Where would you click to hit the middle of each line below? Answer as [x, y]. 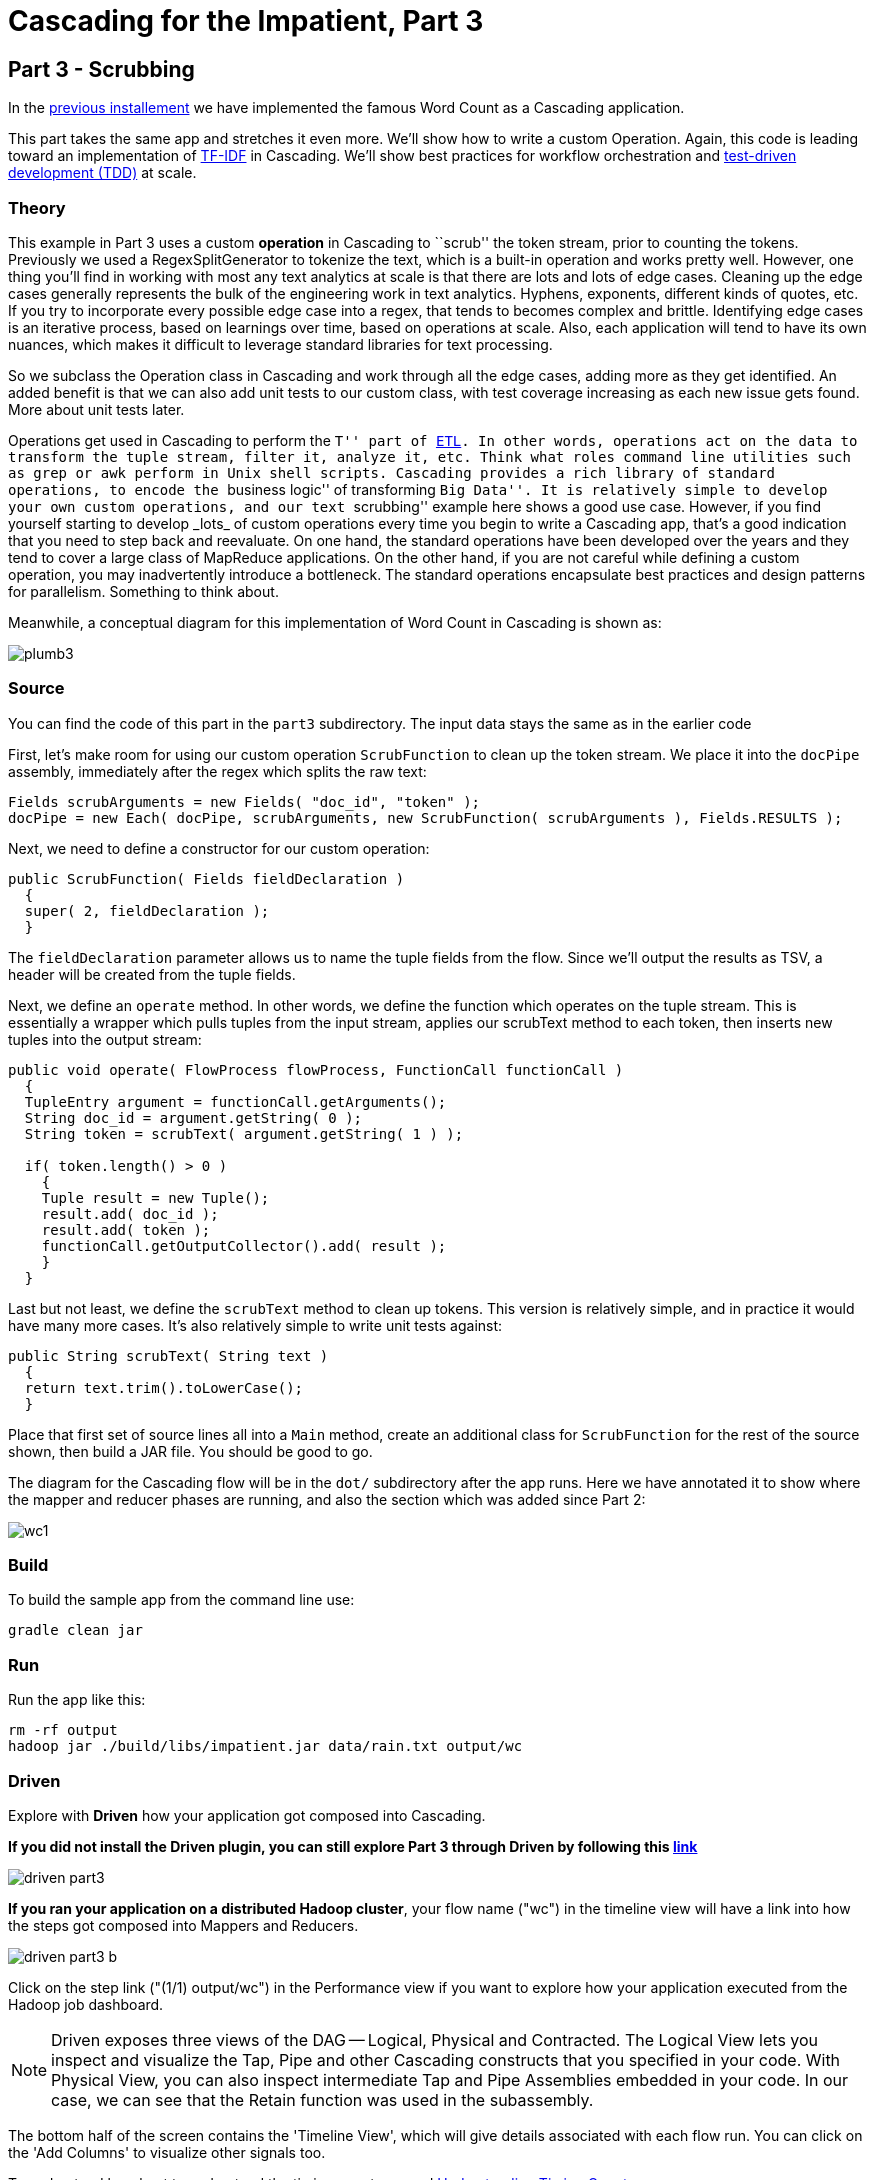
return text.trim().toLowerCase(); [164, 1387]
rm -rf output [63, 1730]
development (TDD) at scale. [102, 173]
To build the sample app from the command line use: [181, 1600]
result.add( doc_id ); [130, 1213]
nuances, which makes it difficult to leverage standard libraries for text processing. [280, 344]
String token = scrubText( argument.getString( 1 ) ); [244, 1133]
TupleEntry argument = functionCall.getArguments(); [235, 1101]
